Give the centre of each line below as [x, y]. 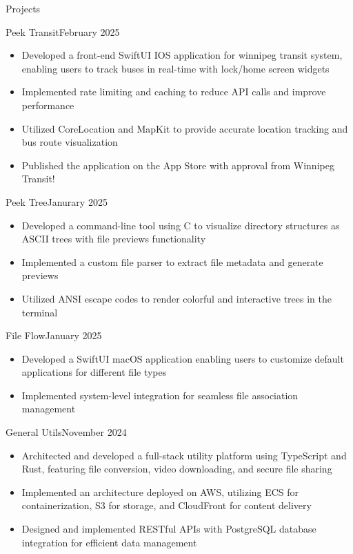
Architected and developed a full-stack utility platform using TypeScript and [184, 455]
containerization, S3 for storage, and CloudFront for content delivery [167, 505]
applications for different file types [94, 372]
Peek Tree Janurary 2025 [57, 201]
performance [48, 105]
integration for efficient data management [109, 542]
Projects [23, 8]
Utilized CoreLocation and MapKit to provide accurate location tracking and [185, 128]
